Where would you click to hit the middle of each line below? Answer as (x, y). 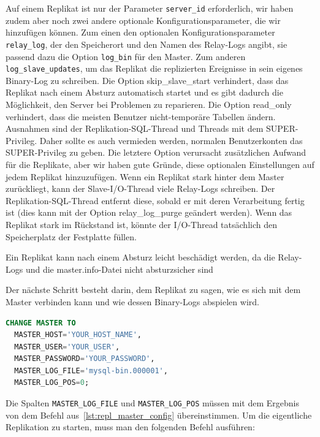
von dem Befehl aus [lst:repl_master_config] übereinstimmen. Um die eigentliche (159, 415)
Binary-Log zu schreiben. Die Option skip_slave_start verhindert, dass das (147, 80)
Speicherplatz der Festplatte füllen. (71, 236)
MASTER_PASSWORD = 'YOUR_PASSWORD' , (85, 359)
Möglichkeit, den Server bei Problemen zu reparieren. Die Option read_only (149, 104)
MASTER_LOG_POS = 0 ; (52, 383)
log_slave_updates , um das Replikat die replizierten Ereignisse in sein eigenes (154, 68)
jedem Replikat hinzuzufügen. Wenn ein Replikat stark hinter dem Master (145, 176)
